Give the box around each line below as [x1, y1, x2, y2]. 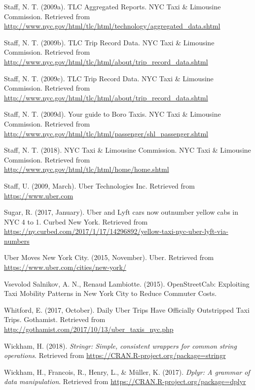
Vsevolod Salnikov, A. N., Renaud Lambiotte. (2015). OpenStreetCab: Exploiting [4, 278, 250, 289]
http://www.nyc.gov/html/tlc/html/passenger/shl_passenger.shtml [4, 128, 208, 138]
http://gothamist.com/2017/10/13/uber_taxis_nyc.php [4, 324, 174, 334]
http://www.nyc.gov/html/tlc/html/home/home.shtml [4, 164, 169, 174]
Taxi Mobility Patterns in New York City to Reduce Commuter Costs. [4, 288, 217, 298]
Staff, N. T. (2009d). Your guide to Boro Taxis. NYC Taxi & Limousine [4, 109, 221, 119]
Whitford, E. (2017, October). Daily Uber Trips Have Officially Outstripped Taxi [4, 304, 250, 315]
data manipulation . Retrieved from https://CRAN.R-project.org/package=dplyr [4, 376, 246, 387]
